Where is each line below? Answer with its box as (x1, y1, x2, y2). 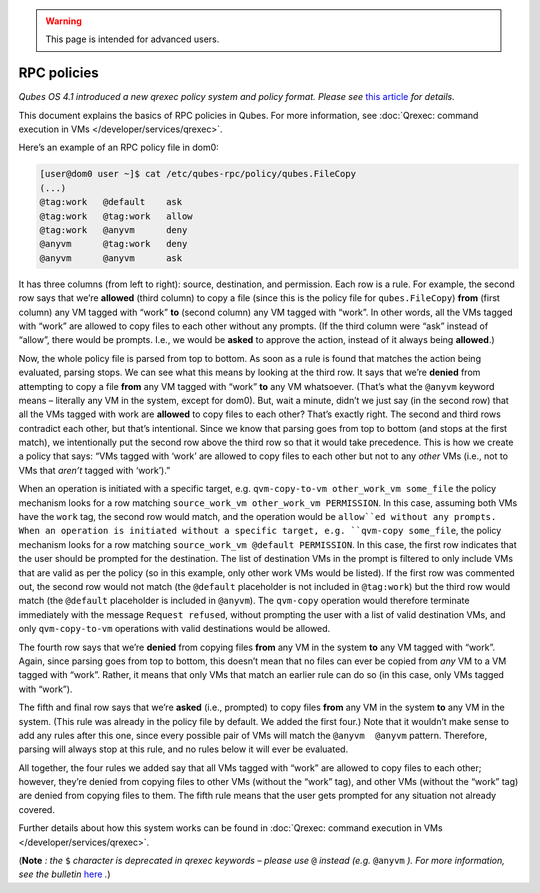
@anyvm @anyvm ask (39, 252, 183, 264)
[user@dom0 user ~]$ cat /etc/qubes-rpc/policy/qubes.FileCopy (39, 168, 357, 180)
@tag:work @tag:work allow (39, 210, 194, 222)
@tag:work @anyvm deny (39, 225, 188, 236)
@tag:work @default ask (39, 196, 183, 208)
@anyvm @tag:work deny (39, 238, 188, 250)
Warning (45, 15, 82, 27)
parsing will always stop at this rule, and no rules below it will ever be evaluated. (18, 743, 349, 755)
